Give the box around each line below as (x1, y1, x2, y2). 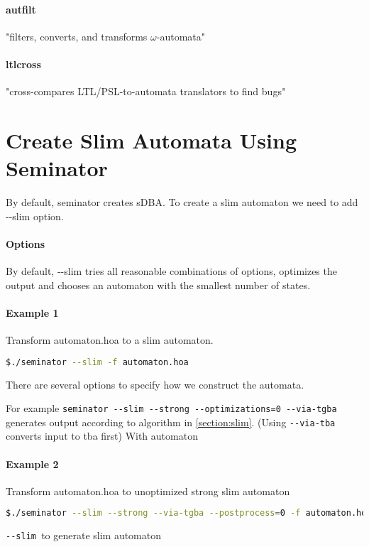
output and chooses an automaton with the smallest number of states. (6, 277, 311, 292)
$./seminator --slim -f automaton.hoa (6, 357, 189, 367)
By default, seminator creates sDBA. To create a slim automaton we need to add (6, 195, 358, 210)
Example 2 (6, 456, 59, 471)
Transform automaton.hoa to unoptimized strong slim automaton (6, 483, 290, 498)
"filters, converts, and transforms (6, 28, 148, 43)
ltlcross (6, 56, 41, 71)
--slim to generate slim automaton (6, 528, 162, 543)
